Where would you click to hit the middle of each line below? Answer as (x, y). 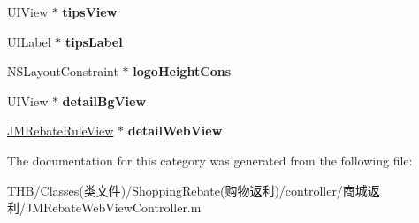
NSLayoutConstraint (63, 71)
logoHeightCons (182, 71)
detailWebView (175, 131)
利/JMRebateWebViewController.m (104, 208)
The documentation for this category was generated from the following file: (210, 160)
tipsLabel (94, 41)
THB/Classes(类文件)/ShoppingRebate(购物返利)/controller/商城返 (194, 190)
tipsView (90, 12)
